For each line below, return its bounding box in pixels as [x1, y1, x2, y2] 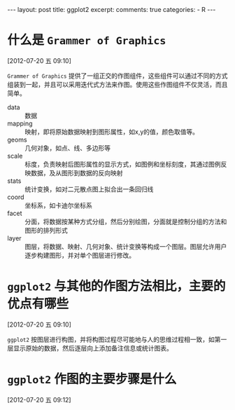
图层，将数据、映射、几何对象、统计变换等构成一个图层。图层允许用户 [24, 242, 227, 250]
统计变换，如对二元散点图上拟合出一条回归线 [24, 184, 154, 193]
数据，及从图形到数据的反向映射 [30, 168, 123, 177]
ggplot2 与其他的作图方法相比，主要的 [7, 278, 226, 294]
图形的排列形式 [24, 226, 68, 234]
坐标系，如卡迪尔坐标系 [24, 201, 92, 210]
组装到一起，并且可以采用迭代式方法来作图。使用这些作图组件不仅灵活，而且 [7, 80, 228, 88]
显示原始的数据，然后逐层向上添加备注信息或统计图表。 [13, 343, 173, 352]
